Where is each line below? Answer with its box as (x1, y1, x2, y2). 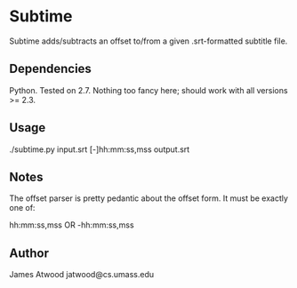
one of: (9, 203, 36, 213)
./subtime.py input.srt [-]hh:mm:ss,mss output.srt (9, 144, 190, 155)
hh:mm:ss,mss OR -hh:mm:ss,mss (9, 220, 135, 230)
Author (9, 245, 49, 260)
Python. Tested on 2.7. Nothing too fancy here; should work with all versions (9, 84, 288, 95)
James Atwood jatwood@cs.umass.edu (9, 269, 155, 280)
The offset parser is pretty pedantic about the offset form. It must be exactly (9, 193, 289, 204)
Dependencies (9, 61, 92, 76)
